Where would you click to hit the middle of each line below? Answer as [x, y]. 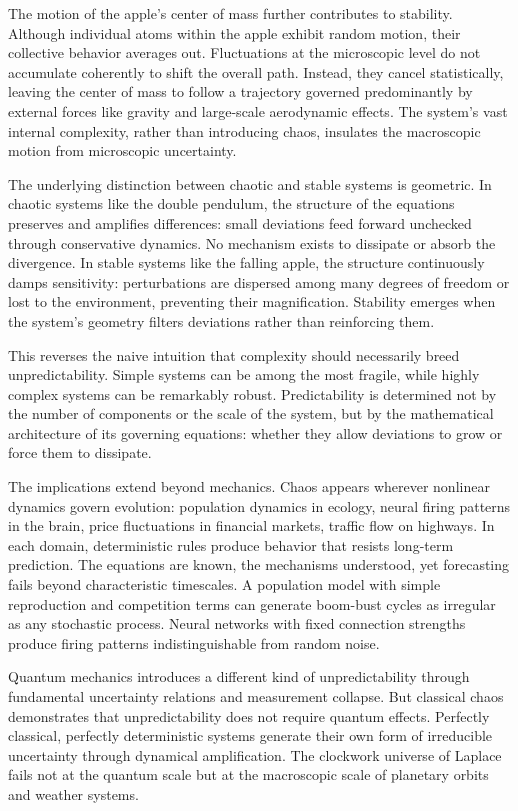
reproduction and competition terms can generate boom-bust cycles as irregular [252, 603]
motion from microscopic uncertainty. [122, 150]
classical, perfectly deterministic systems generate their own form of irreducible [250, 735]
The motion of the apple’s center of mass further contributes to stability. [230, 13]
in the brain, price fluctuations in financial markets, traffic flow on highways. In [251, 525]
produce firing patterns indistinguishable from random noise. [194, 642]
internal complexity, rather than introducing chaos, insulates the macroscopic [244, 130]
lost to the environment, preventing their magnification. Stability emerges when [252, 301]
